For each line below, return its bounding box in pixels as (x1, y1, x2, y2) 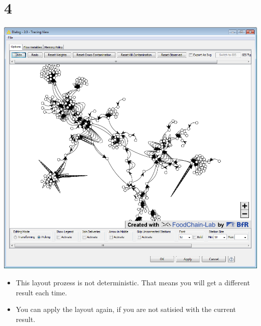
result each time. (16, 287, 67, 297)
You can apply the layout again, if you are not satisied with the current (16, 304, 236, 314)
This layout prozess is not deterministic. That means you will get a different (16, 277, 250, 287)
